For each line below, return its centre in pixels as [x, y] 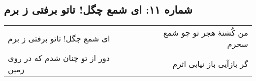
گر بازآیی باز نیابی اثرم [210, 63]
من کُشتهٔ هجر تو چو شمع [206, 33]
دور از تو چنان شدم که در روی [59, 58]
